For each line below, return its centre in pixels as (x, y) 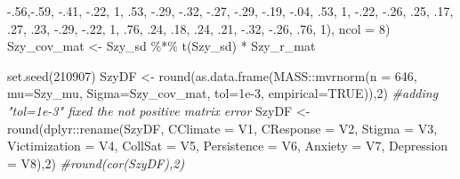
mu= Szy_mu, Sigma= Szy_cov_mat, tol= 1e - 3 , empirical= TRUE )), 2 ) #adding (223, 93)
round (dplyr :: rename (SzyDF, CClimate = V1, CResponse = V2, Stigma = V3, (222, 128)
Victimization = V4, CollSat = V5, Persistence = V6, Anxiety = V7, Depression (228, 146)
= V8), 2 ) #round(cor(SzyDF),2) (96, 163)
